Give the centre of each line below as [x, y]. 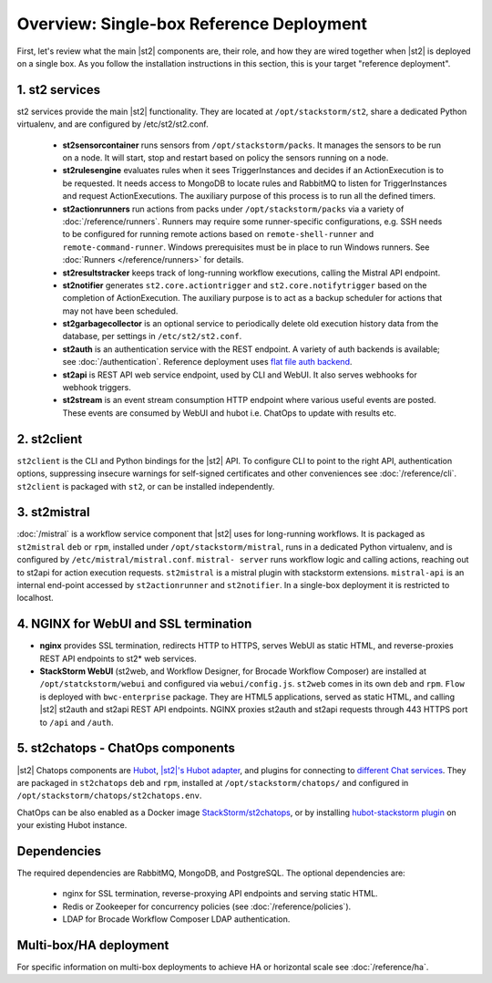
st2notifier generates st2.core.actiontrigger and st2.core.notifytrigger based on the [245, 285]
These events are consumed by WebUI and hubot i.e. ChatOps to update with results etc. [229, 413]
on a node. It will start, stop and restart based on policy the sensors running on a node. [225, 158]
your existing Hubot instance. [72, 825]
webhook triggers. [97, 388]
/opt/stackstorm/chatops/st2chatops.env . [109, 796]
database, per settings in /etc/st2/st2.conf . [152, 336]
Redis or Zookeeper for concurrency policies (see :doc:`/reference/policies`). [207, 906]
